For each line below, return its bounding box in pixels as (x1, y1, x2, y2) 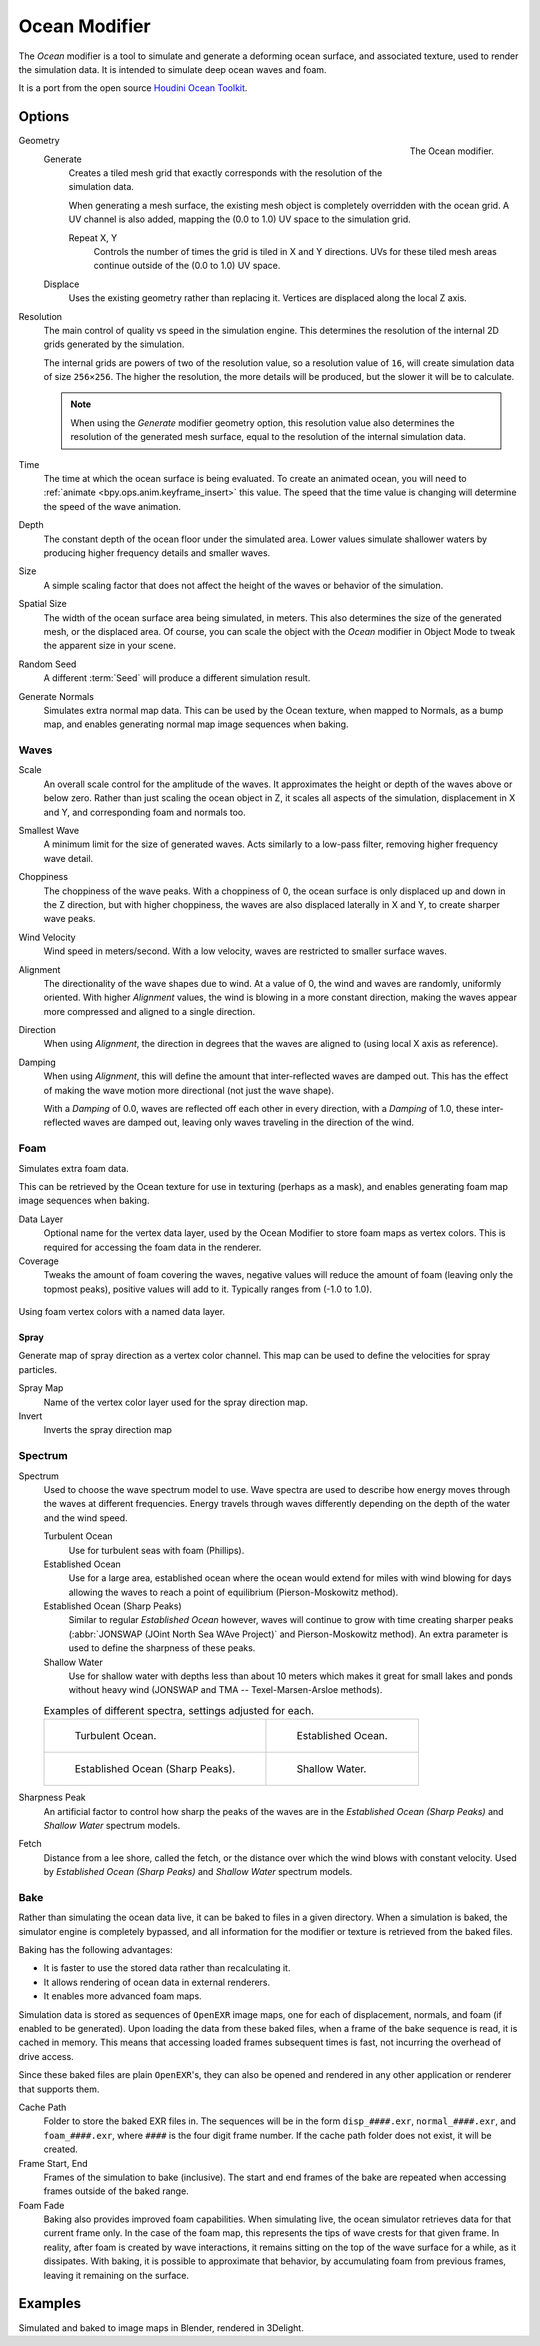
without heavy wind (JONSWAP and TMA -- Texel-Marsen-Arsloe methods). (68, 1684, 383, 1696)
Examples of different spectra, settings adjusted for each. (43, 1704, 315, 1717)
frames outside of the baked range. (43, 2185, 189, 2197)
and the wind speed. (43, 1511, 129, 1524)
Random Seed (18, 658, 77, 670)
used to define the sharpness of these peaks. (68, 1642, 256, 1654)
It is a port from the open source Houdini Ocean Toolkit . (18, 82, 248, 94)
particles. (18, 1363, 58, 1375)
